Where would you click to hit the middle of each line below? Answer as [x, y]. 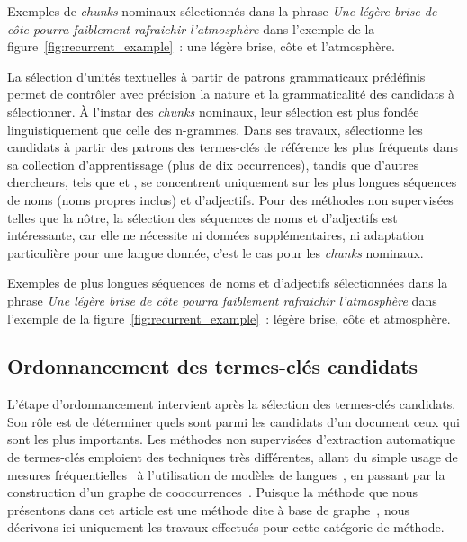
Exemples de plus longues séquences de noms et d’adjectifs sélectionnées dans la [228, 283]
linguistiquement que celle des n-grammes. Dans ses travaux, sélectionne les [215, 129]
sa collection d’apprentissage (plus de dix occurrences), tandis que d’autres [213, 164]
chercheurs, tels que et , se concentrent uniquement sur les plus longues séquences [232, 182]
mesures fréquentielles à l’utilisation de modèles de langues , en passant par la [226, 474]
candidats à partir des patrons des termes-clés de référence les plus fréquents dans [233, 147]
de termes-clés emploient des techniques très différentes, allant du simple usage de [233, 457]
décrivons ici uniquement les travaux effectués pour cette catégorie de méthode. [226, 527]
